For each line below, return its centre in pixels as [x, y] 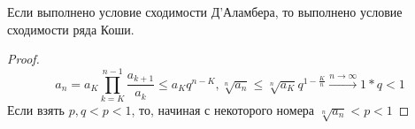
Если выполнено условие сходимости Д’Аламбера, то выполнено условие [205, 11]
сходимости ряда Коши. [71, 29]
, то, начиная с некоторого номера [223, 109]
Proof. [23, 59]
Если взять [36, 109]
